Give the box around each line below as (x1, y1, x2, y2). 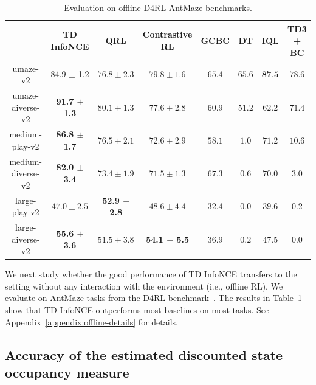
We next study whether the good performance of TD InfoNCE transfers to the (5, 268, 297, 280)
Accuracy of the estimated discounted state (5, 345, 283, 364)
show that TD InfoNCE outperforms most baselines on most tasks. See (5, 303, 269, 316)
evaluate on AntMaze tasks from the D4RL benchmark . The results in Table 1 (5, 291, 303, 304)
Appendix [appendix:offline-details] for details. (5, 315, 178, 328)
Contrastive (142, 28, 193, 41)
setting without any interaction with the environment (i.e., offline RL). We (5, 279, 283, 292)
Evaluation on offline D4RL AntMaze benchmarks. (64, 1, 252, 13)
